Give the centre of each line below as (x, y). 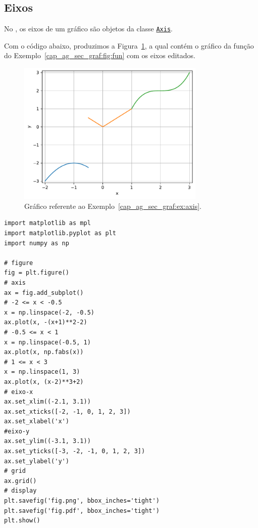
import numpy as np (37, 243)
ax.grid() (20, 481)
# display (20, 491)
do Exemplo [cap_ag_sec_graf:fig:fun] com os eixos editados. (100, 55)
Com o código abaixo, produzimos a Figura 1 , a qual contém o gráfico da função (129, 45)
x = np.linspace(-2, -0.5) (49, 312)
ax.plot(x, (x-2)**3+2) (44, 382)
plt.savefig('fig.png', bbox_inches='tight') (82, 501)
